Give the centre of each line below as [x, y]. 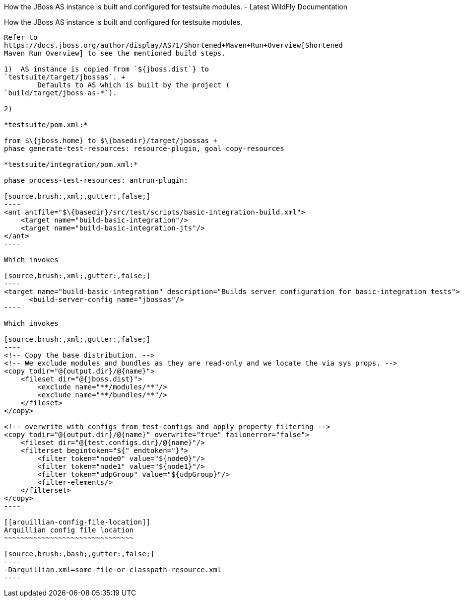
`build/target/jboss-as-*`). [61, 93]
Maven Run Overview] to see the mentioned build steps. [115, 53]
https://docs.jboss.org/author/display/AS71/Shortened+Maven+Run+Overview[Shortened [173, 45]
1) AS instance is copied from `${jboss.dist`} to [107, 69]
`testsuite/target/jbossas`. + [65, 77]
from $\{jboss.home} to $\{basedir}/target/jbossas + [111, 141]
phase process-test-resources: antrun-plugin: [96, 180]
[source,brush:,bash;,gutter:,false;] [79, 554]
